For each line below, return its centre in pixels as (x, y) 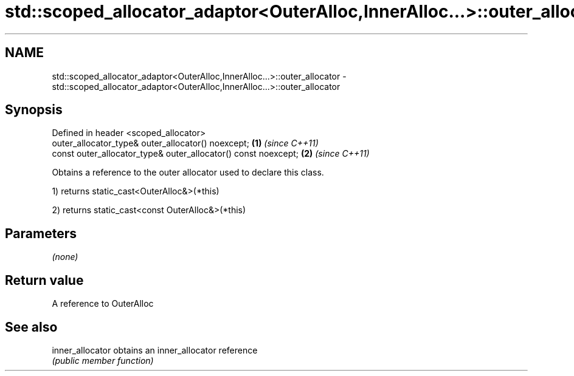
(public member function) (103, 360)
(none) (65, 257)
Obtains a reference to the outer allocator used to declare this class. (188, 173)
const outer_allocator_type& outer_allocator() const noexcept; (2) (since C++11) (211, 154)
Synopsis (34, 110)
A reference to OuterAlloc (103, 304)
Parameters (41, 233)
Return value (44, 280)
